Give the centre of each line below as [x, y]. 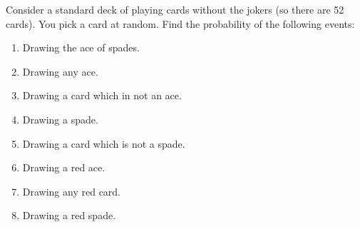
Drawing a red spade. [69, 215]
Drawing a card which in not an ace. [102, 95]
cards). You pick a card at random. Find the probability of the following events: [180, 23]
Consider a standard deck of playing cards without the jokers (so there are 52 [175, 9]
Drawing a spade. [60, 119]
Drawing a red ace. [64, 167]
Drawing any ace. [60, 71]
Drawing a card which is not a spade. [104, 143]
